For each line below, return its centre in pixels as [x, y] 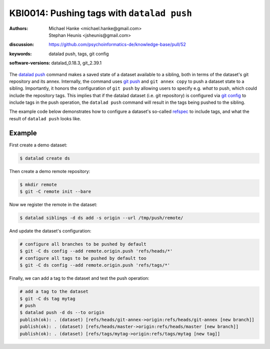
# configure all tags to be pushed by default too [83, 258]
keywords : [20, 54]
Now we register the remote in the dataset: [53, 205]
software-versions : [30, 63]
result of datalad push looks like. [45, 118]
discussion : [22, 45]
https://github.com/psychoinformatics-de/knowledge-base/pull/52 [117, 45]
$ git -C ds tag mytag [47, 299]
